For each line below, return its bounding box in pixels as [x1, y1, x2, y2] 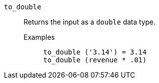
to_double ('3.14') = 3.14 [43, 48, 147, 56]
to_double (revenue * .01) [43, 56, 147, 64]
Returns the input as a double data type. [24, 18, 156, 26]
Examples [24, 33, 55, 41]
